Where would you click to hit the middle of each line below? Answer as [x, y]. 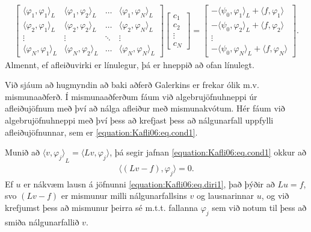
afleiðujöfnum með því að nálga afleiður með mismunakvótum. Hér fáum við [145, 108]
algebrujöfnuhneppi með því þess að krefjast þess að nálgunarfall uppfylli [139, 120]
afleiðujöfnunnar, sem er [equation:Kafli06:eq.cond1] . [101, 132]
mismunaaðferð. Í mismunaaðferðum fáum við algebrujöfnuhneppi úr [131, 96]
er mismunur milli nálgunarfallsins [124, 196]
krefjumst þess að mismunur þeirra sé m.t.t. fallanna [101, 207]
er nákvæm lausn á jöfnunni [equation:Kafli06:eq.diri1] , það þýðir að [149, 183]
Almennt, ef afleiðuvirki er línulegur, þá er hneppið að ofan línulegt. [130, 64]
